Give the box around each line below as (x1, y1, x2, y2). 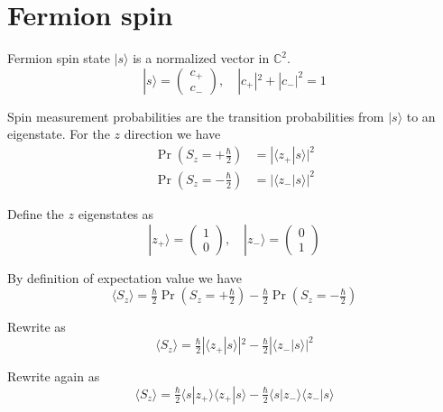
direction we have (124, 124, 221, 143)
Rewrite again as (7, 367, 100, 386)
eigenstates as (78, 204, 154, 223)
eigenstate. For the (7, 124, 110, 143)
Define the (7, 204, 64, 223)
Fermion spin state (7, 49, 110, 68)
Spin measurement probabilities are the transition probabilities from (7, 106, 384, 125)
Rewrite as (7, 317, 66, 336)
